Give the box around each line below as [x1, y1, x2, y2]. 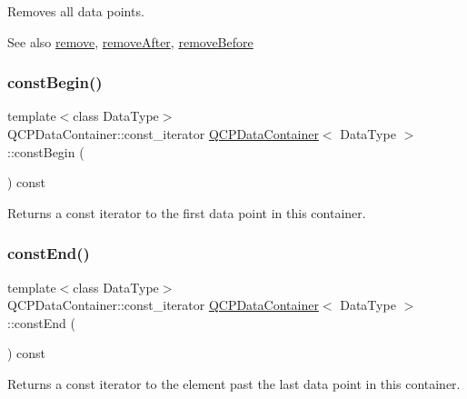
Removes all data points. [7, 2, 144, 20]
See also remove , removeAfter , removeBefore [7, 32, 253, 51]
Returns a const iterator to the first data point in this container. [7, 203, 366, 222]
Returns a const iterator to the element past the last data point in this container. [7, 374, 461, 393]
